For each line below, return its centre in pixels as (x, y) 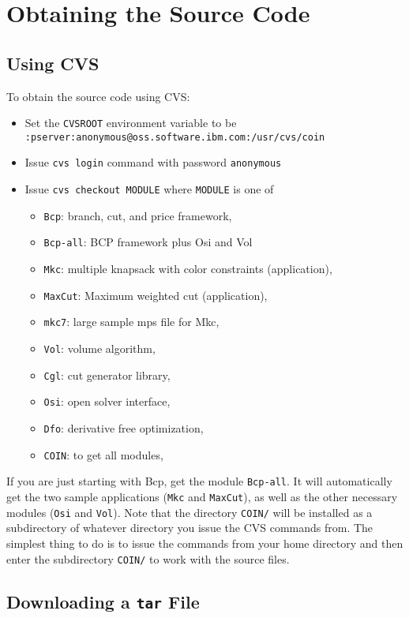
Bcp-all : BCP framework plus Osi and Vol (148, 242)
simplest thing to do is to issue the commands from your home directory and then (205, 543)
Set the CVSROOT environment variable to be (131, 123)
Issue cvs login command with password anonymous (153, 162)
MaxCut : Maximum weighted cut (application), (156, 295)
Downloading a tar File (103, 601)
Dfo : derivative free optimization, (124, 428)
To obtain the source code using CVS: (98, 96)
